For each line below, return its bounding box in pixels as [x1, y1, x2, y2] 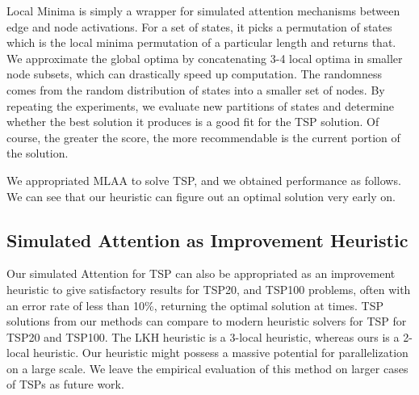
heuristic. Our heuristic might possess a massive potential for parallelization [33, 344, 409, 361]
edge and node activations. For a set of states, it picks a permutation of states [6, 18, 392, 35]
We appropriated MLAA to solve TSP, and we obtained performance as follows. [6, 171, 401, 188]
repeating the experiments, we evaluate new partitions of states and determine [6, 97, 394, 114]
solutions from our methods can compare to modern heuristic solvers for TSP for [6, 313, 407, 330]
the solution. [6, 145, 69, 162]
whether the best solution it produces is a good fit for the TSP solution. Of [6, 113, 379, 130]
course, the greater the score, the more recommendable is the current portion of [6, 128, 400, 145]
